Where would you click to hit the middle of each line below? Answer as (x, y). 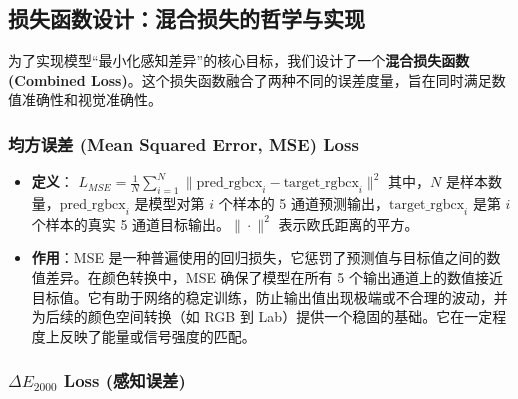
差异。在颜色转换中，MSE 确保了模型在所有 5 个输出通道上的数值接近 (274, 276)
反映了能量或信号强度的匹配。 (157, 335)
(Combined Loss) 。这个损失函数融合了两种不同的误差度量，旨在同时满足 (250, 79)
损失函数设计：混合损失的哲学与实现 (186, 18)
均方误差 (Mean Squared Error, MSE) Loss (183, 143)
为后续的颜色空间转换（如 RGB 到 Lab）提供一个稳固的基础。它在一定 (262, 316)
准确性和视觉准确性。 (91, 99)
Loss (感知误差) (124, 380)
